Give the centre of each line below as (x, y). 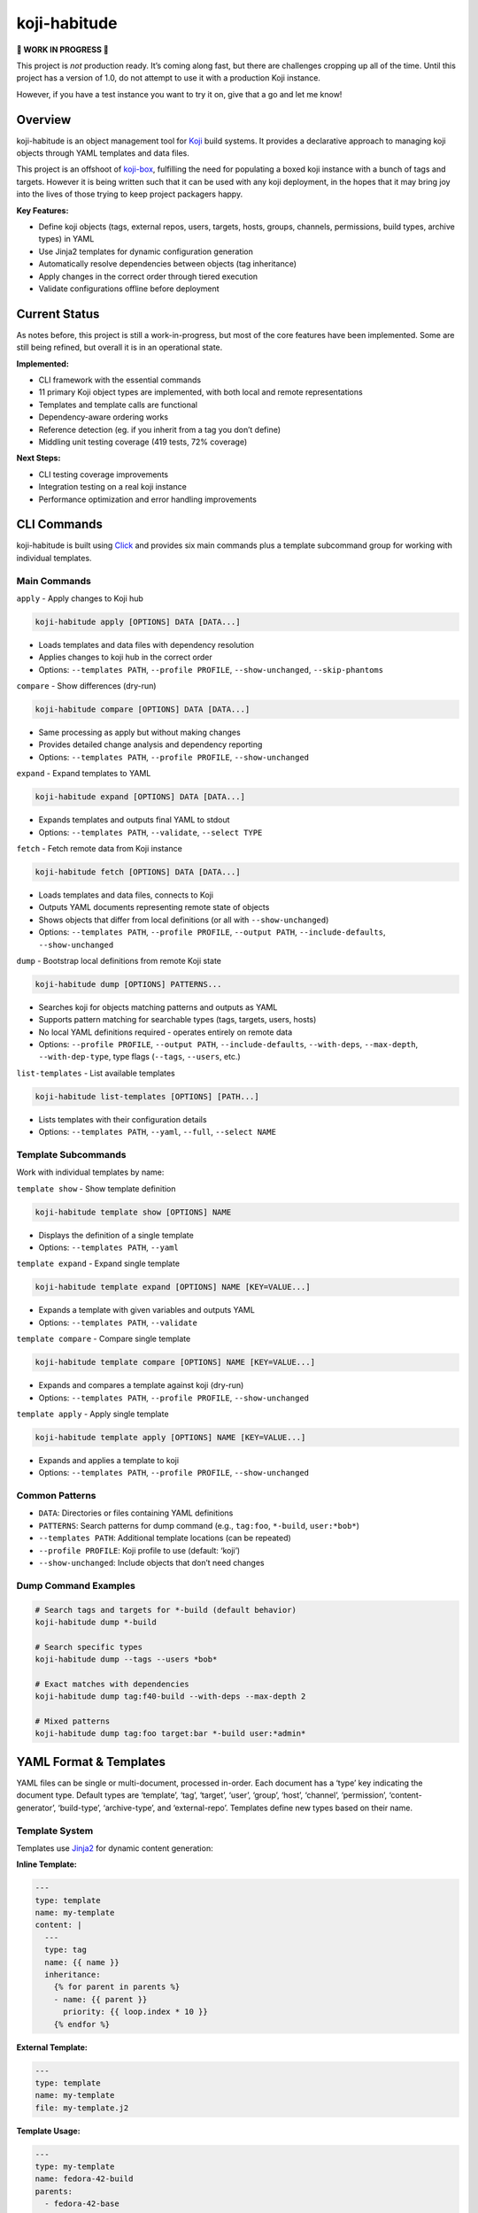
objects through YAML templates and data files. (103, 153)
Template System (55, 1831)
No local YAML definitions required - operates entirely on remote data (166, 1032)
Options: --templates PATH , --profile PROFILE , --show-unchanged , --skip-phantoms (211, 669)
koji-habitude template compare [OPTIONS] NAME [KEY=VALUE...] (175, 1362)
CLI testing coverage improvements (103, 474)
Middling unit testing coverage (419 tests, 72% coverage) (143, 442)
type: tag (66, 1950)
